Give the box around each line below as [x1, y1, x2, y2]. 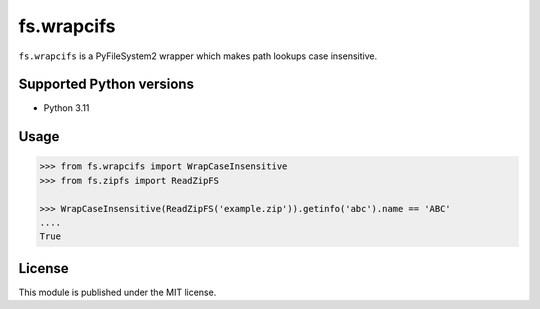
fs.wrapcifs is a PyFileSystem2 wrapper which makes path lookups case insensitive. [18, 50, 378, 62]
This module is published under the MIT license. [18, 286, 217, 298]
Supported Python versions [18, 76, 195, 93]
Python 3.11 [43, 102, 90, 114]
